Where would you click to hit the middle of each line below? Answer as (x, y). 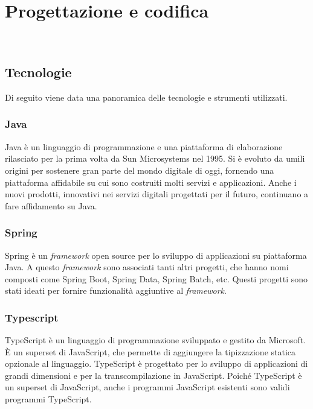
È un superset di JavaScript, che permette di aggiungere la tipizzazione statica (150, 351)
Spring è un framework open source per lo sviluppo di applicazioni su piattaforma (156, 255)
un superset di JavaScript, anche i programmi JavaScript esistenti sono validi (147, 387)
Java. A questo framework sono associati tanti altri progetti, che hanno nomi (147, 267)
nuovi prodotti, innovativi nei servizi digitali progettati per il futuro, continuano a (157, 194)
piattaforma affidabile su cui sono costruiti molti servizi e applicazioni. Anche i (151, 182)
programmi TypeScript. (48, 399)
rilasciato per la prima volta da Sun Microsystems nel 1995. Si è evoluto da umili (155, 158)
